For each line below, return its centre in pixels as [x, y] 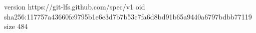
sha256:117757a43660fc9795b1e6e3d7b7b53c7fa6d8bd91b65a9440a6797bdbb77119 [128, 16]
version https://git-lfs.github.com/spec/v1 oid [75, 6]
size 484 [16, 26]
